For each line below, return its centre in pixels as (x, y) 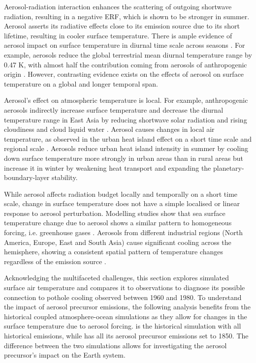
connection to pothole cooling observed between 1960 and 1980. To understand (123, 297)
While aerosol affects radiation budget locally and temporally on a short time (121, 194)
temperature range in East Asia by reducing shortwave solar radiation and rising (126, 119)
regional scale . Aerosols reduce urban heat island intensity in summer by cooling (126, 148)
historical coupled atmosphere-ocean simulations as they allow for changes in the (126, 316)
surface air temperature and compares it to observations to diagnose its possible (125, 287)
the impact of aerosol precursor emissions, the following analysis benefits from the (127, 307)
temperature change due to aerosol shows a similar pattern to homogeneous (118, 223)
